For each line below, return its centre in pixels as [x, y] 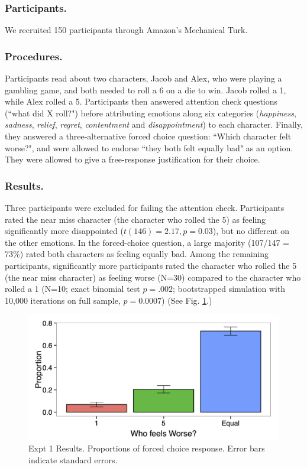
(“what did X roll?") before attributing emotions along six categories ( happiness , [151, 113]
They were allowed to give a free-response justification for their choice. [133, 159]
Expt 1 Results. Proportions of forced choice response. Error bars [147, 448]
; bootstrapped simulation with [229, 289]
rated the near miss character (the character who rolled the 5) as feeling [135, 219]
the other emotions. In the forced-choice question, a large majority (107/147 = [147, 242]
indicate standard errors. [73, 459]
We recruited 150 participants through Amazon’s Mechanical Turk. [126, 30]
